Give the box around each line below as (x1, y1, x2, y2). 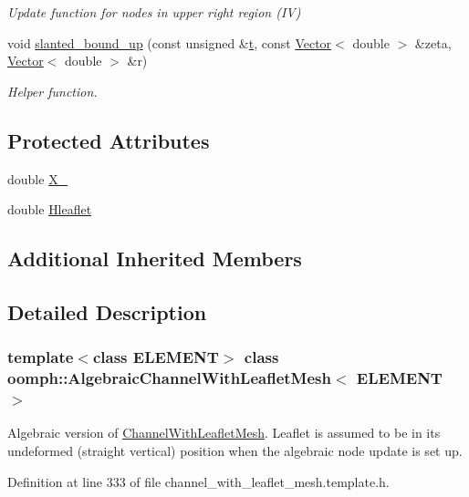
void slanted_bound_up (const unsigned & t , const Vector (7, 33, 332, 52)
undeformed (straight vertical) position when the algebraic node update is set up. (7, 440, 463, 460)
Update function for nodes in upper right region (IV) (7, 3, 301, 21)
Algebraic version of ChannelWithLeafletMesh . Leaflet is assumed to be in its (7, 423, 441, 442)
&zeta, (414, 33, 452, 52)
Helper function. (7, 81, 98, 100)
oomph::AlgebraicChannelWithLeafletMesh (7, 367, 331, 389)
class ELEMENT (92, 346, 219, 368)
